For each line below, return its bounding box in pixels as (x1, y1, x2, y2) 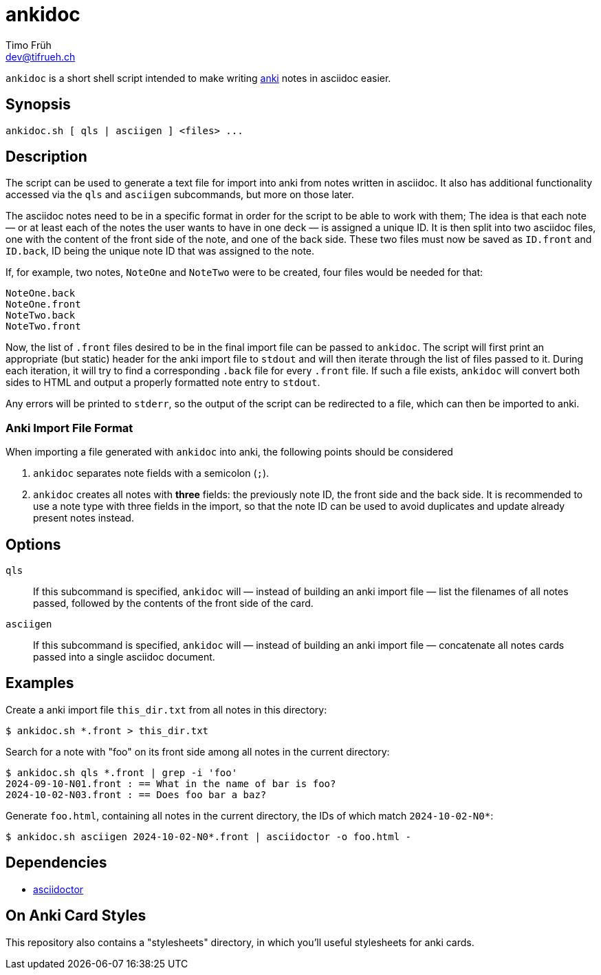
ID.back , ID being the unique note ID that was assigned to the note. (6, 245, 315, 257)
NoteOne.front (6, 299, 81, 310)
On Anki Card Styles (6, 907, 146, 925)
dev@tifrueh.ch (6, 50, 76, 63)
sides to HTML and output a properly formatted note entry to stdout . (6, 376, 320, 389)
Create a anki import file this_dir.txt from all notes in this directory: (6, 703, 327, 716)
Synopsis (6, 96, 71, 114)
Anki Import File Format (6, 420, 133, 435)
